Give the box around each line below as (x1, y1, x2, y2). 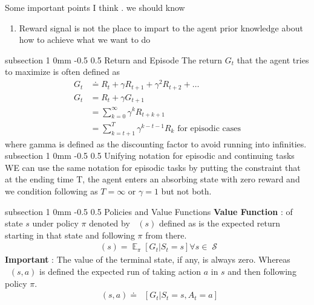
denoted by (89, 217, 130, 230)
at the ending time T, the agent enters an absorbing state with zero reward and (5, 173, 300, 185)
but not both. (161, 185, 212, 197)
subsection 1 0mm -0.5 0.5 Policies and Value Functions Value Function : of (5, 205, 293, 217)
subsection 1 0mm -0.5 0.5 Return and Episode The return (5, 53, 222, 66)
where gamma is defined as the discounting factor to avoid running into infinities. (5, 137, 307, 150)
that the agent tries (237, 53, 309, 66)
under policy (32, 217, 79, 230)
